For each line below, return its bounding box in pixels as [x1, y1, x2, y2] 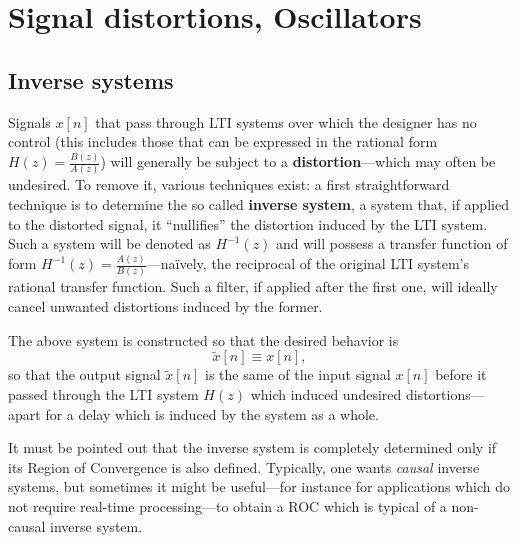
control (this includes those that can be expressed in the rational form [8, 131, 438, 152]
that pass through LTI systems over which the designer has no [95, 111, 477, 132]
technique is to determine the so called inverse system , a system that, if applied [8, 193, 509, 214]
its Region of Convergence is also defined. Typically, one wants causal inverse [8, 456, 480, 477]
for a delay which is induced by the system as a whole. [45, 403, 379, 424]
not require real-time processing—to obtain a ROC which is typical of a [8, 495, 447, 516]
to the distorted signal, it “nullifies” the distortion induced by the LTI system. [8, 213, 488, 234]
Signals [8, 111, 51, 132]
